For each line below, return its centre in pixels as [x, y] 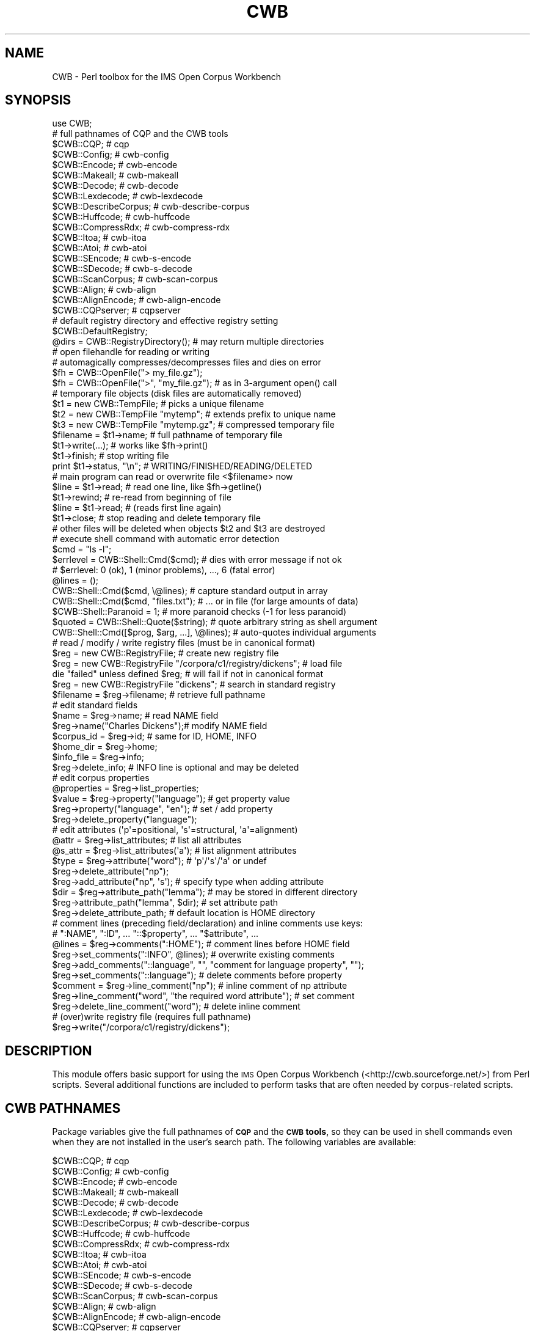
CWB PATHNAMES [63, 1108]
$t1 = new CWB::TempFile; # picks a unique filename [158, 404]
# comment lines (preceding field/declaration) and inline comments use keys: [207, 923]
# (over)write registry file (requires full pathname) [151, 1017]
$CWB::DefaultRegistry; [100, 331]
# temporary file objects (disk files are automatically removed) [177, 394]
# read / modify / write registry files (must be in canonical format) [184, 643]
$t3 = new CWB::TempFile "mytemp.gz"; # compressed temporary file [193, 425]
